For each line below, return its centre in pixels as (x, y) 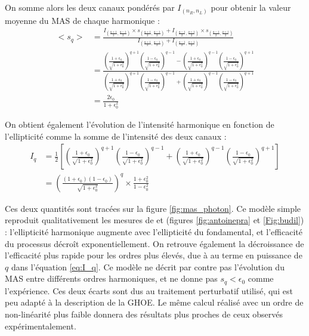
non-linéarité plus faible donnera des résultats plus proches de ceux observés (144, 314)
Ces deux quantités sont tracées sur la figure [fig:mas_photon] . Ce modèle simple (153, 208)
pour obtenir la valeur (251, 7)
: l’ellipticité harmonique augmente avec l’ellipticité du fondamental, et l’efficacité (154, 231)
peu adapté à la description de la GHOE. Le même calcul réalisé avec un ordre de (154, 302)
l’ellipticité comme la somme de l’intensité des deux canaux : (116, 136)
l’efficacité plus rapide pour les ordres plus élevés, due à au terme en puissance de (154, 255)
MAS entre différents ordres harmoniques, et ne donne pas (111, 278)
